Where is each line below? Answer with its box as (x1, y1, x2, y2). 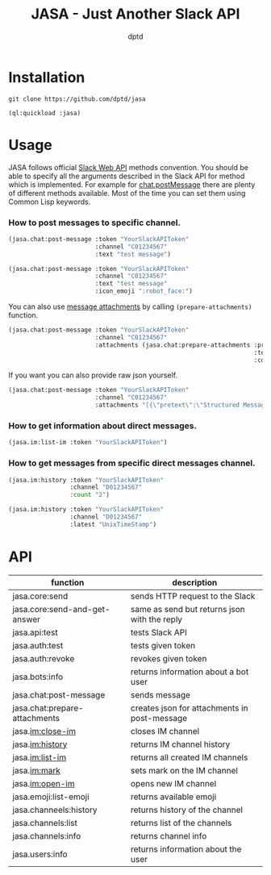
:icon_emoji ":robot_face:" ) (94, 287, 194, 295)
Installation (8, 68, 85, 86)
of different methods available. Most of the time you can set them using (8, 188, 246, 198)
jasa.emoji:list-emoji (12, 791, 90, 802)
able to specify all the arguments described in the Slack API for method (8, 171, 245, 181)
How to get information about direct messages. (8, 420, 198, 431)
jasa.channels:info (12, 830, 81, 841)
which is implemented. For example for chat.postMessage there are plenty (8, 179, 256, 190)
